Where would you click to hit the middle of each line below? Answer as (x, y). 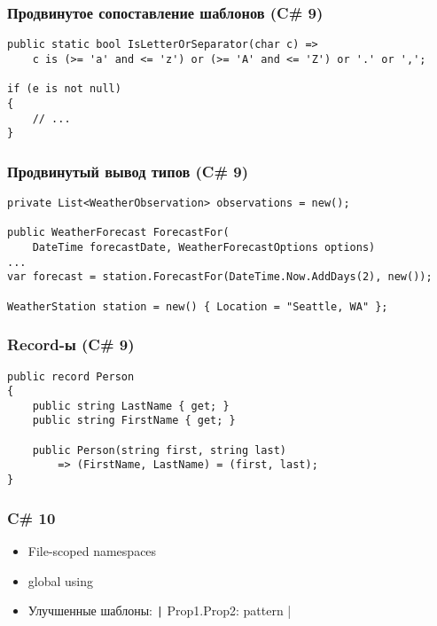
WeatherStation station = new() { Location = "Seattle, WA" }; (198, 306)
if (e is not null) (64, 89)
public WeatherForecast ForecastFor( (118, 233)
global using (61, 580)
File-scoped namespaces (92, 550)
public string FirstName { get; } (134, 421)
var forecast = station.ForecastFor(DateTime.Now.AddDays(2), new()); (220, 277)
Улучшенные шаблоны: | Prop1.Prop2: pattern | (160, 610)
